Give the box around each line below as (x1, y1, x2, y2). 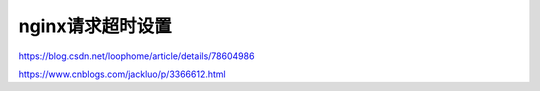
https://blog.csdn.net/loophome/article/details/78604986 (18, 50, 255, 62)
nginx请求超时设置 (18, 15, 172, 37)
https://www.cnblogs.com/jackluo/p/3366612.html (18, 68, 227, 80)
